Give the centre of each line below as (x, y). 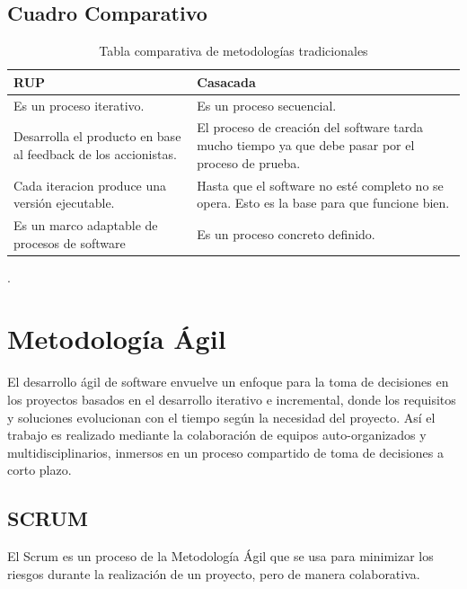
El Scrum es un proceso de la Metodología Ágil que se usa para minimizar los (220, 556)
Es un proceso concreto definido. (286, 233)
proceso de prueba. (249, 162)
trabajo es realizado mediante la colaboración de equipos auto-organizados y (217, 435)
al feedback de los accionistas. (95, 153)
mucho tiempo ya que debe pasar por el (306, 145)
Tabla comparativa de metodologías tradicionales (233, 51)
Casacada (226, 81)
